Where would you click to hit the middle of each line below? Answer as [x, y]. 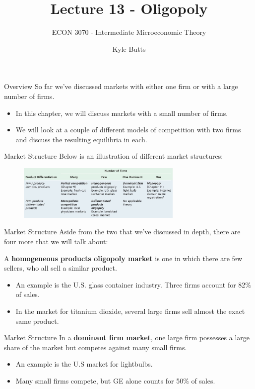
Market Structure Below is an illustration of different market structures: [114, 156]
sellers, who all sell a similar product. [61, 268]
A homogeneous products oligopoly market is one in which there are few [123, 258]
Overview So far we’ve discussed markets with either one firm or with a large [121, 86]
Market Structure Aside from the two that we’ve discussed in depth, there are [122, 232]
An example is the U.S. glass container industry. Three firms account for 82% [133, 284]
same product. [37, 321]
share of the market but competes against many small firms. [96, 347]
